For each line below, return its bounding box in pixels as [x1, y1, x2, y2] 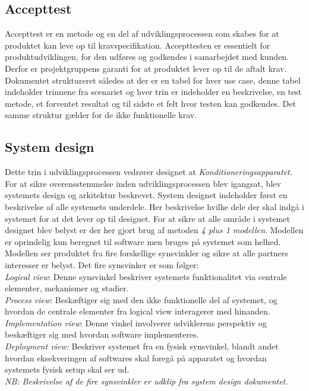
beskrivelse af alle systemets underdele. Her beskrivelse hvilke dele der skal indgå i [5, 200, 304, 212]
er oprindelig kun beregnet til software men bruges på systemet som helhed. [5, 235, 281, 247]
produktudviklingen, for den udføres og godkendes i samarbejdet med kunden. [5, 50, 289, 63]
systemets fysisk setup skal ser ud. [5, 363, 130, 376]
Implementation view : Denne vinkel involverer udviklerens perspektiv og [5, 316, 267, 329]
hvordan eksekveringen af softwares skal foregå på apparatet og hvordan [5, 351, 267, 364]
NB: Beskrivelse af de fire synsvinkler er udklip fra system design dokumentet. [5, 374, 288, 387]
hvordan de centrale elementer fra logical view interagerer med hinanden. [5, 305, 270, 317]
